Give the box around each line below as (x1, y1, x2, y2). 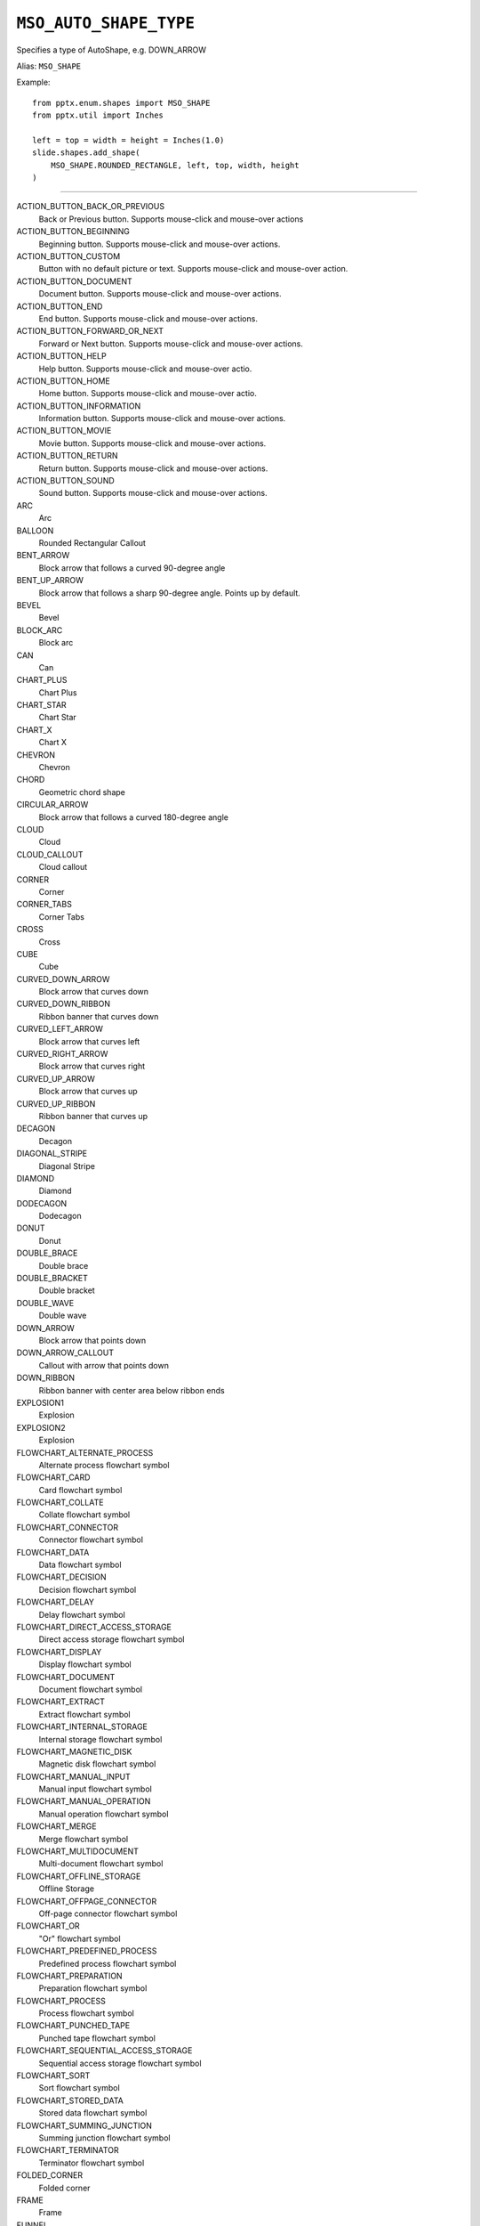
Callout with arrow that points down (38, 1360, 169, 1370)
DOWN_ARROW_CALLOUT (16, 1347, 115, 1358)
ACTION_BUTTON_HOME (16, 375, 110, 386)
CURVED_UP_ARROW (16, 1073, 95, 1084)
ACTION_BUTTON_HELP (16, 351, 107, 362)
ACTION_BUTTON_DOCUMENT (16, 276, 132, 287)
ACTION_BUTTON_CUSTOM (16, 251, 121, 262)
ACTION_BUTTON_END (16, 301, 103, 312)
